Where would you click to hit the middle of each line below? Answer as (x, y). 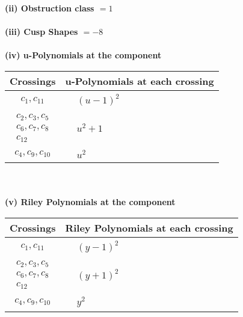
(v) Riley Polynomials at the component (90, 202)
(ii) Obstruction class (50, 8)
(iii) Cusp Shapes (42, 32)
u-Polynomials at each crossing (140, 81)
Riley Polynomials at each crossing (149, 227)
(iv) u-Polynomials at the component (83, 55)
